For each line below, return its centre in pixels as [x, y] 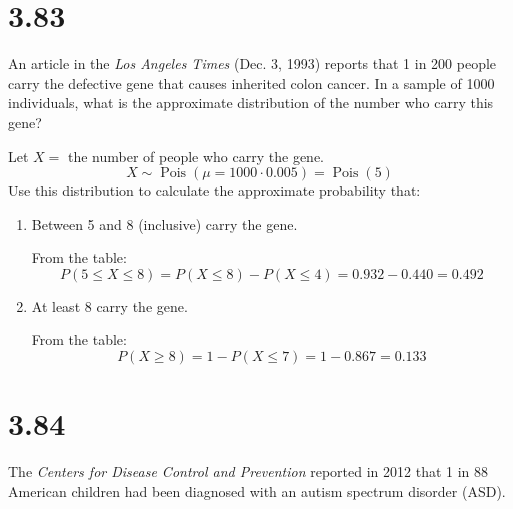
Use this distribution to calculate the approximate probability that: [214, 190]
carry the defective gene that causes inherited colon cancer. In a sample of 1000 [251, 82]
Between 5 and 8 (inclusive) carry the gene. [164, 223]
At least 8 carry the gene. [109, 305]
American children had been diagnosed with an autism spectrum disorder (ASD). [257, 490]
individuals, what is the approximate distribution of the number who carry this [251, 102]
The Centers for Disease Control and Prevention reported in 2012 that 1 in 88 [248, 471]
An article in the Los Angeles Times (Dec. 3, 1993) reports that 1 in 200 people [252, 63]
